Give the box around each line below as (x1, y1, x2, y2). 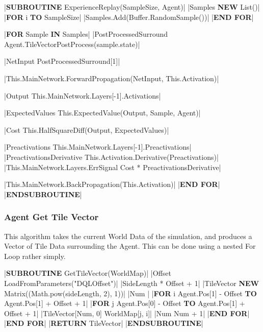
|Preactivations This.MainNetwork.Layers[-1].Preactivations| (4, 141, 192, 152)
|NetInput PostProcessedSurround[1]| (4, 56, 120, 66)
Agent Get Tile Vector (4, 210, 99, 223)
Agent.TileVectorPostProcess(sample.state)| (4, 38, 140, 49)
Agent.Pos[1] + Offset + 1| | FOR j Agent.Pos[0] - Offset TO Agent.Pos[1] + (4, 298, 245, 309)
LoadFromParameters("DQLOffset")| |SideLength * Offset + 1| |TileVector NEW (4, 277, 259, 288)
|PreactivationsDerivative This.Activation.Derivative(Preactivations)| (4, 151, 219, 162)
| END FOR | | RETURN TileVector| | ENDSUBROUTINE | (4, 318, 203, 328)
